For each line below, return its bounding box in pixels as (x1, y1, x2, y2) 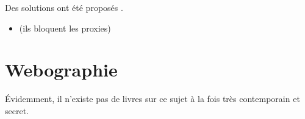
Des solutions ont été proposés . (5, 1, 123, 13)
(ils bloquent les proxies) (19, 21, 111, 34)
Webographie (5, 57, 118, 82)
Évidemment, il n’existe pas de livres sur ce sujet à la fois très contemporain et (5, 92, 300, 105)
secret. (5, 104, 29, 117)
